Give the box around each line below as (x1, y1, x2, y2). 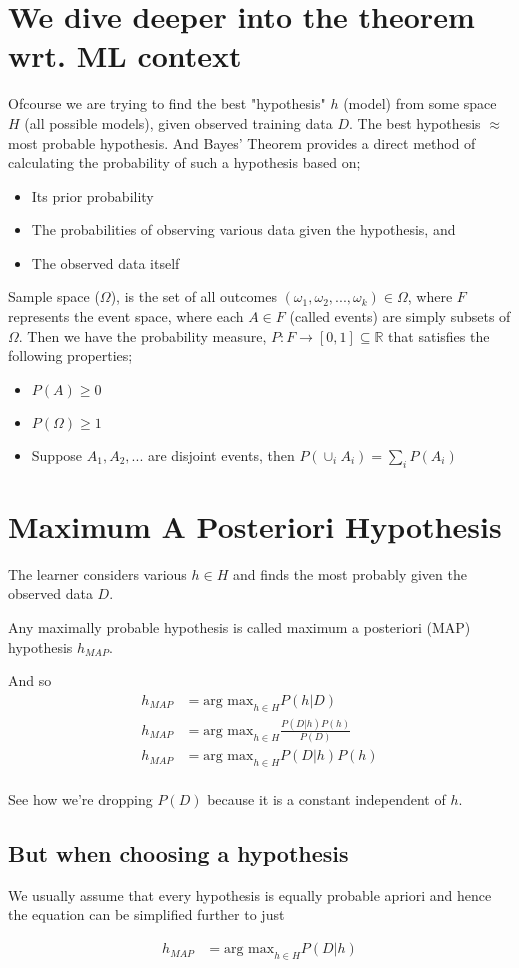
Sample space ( (8, 286, 100, 307)
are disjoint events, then (147, 444, 295, 465)
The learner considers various (8, 563, 187, 584)
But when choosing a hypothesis (8, 838, 349, 869)
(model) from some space (343, 93, 497, 114)
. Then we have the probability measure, (18, 325, 267, 346)
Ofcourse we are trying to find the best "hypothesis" (8, 93, 326, 114)
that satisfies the (388, 325, 490, 346)
